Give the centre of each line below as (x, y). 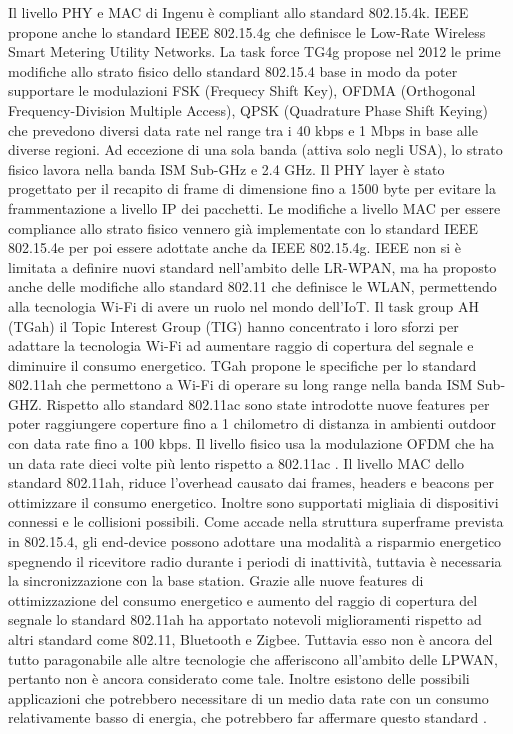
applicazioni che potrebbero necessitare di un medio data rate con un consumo (248, 697)
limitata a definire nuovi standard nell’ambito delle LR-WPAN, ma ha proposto (252, 266)
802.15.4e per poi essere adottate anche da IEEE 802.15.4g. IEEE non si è (234, 247)
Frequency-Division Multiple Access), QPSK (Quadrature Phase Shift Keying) (248, 109)
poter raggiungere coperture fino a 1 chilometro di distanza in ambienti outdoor (252, 423)
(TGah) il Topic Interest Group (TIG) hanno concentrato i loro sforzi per (233, 325)
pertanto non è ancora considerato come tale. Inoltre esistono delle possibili (239, 678)
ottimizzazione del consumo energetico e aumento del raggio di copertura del (243, 599)
